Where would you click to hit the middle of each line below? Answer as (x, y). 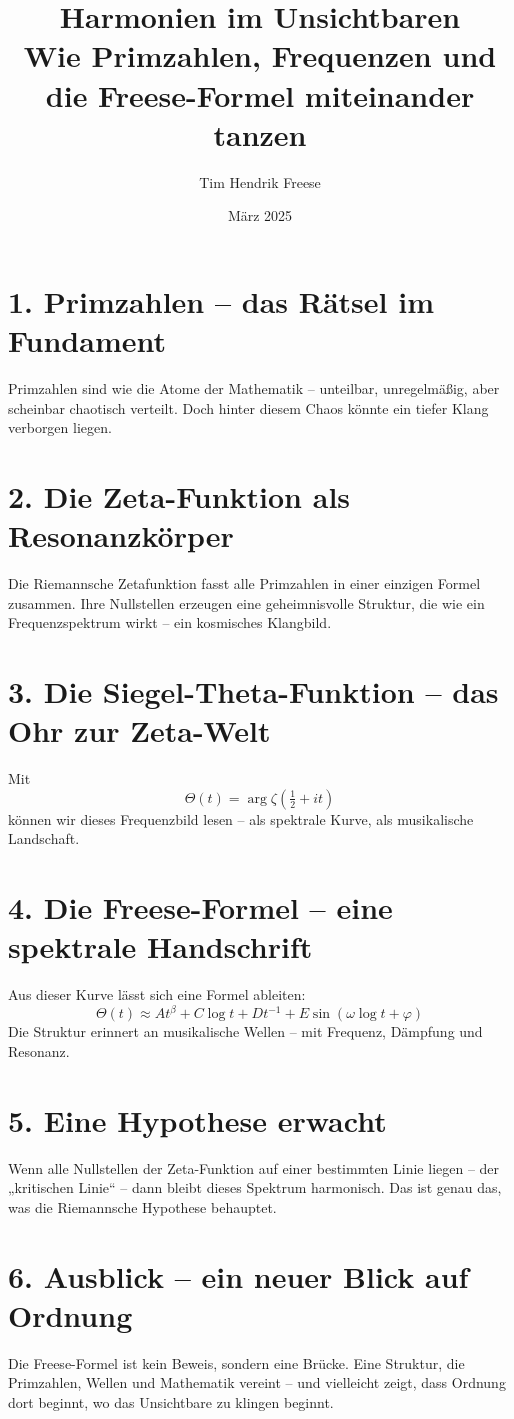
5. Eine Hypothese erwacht (197, 1119)
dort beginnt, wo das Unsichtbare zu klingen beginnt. (171, 1401)
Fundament (87, 340)
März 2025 (260, 215)
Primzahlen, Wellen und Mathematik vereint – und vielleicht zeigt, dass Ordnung (257, 1382)
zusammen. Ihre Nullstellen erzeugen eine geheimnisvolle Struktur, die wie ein (246, 602)
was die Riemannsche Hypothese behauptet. (142, 1206)
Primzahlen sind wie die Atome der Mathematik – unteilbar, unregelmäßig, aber (254, 388)
